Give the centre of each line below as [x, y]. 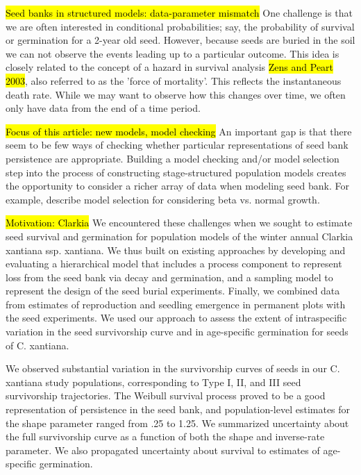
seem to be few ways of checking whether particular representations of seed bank [177, 145]
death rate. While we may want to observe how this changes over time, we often [176, 94]
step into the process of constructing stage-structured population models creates [176, 172]
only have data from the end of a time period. [103, 108]
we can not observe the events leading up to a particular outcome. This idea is [173, 53]
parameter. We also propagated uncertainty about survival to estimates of [163, 450]
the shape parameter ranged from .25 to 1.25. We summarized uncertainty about [177, 423]
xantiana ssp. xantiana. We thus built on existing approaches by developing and [176, 250]
